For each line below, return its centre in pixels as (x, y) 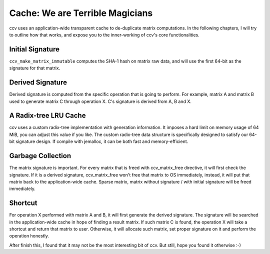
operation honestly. (29, 236)
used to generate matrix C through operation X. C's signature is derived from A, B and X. (100, 101)
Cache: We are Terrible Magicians (81, 13)
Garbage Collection (40, 156)
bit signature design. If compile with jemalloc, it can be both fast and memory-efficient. (99, 141)
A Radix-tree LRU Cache (47, 116)
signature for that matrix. (35, 68)
